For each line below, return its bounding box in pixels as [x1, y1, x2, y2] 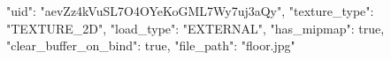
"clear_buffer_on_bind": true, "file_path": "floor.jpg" [6, 36, 295, 55]
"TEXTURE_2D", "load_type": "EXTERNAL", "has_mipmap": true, [6, 19, 385, 37]
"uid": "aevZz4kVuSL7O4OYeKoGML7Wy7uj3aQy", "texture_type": [6, 2, 374, 19]
